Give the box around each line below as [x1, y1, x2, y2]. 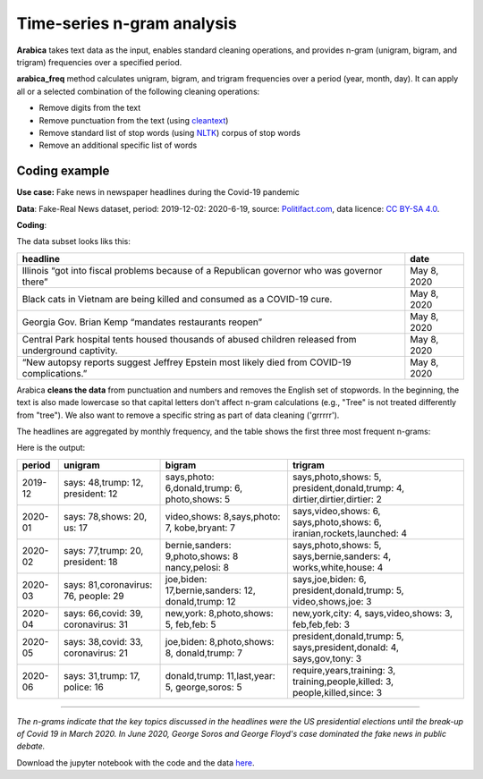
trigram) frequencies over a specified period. [16, 56, 182, 67]
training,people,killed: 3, [292, 675, 394, 688]
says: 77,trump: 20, [63, 544, 144, 556]
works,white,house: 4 [292, 561, 384, 573]
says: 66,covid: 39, [63, 606, 143, 619]
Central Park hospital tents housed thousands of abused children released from [21, 333, 357, 345]
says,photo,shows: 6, [292, 515, 382, 528]
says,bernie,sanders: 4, [292, 550, 392, 563]
